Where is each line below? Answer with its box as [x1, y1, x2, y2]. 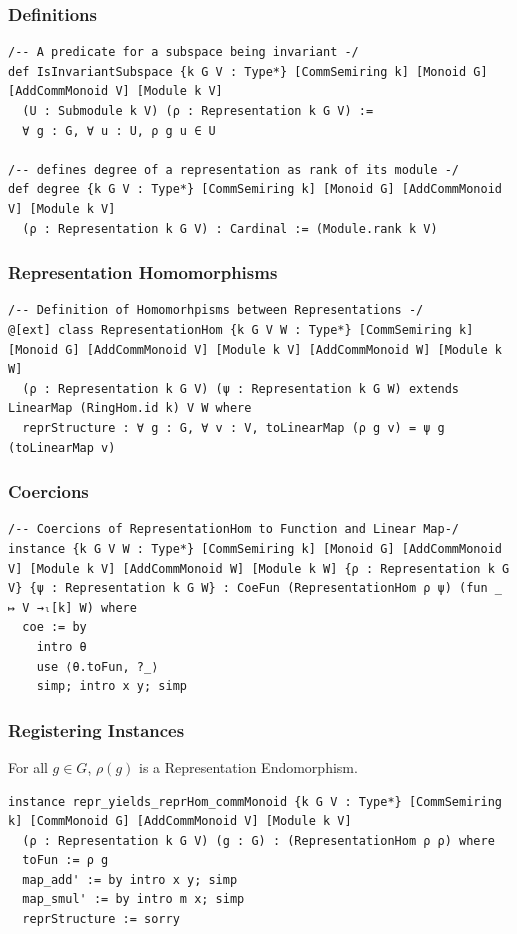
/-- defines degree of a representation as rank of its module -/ [8, 162, 460, 177]
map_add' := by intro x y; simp [22, 872, 238, 887]
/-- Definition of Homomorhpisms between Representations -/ [8, 303, 424, 318]
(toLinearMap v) [8, 440, 116, 455]
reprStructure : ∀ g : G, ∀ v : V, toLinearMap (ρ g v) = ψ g [22, 420, 445, 435]
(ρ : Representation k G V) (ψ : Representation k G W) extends [22, 381, 460, 396]
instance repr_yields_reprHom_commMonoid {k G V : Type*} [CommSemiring [8, 794, 502, 809]
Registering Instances [8, 717, 185, 742]
